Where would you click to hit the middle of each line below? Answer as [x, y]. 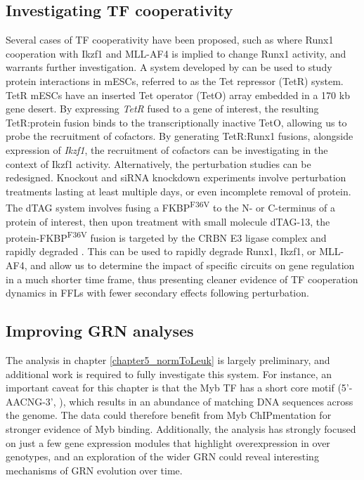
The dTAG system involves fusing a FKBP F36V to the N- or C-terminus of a [170, 206]
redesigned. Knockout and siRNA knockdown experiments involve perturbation [176, 177]
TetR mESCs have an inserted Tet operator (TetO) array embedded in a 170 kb [178, 95]
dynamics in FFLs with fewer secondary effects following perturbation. [157, 293]
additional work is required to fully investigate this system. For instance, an [169, 374]
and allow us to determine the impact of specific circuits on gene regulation [193, 265]
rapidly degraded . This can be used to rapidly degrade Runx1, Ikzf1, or [161, 251]
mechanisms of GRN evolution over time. [94, 470]
